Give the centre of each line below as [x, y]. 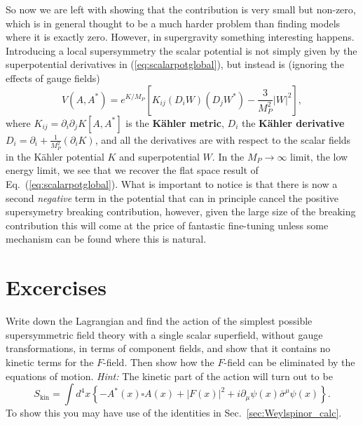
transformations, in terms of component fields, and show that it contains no [168, 348]
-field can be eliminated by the [289, 362]
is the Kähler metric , [175, 122]
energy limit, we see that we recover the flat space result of [132, 170]
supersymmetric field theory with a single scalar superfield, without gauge [164, 334]
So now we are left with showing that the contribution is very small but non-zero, [181, 9]
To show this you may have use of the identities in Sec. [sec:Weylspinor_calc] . [174, 413]
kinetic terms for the [50, 362]
